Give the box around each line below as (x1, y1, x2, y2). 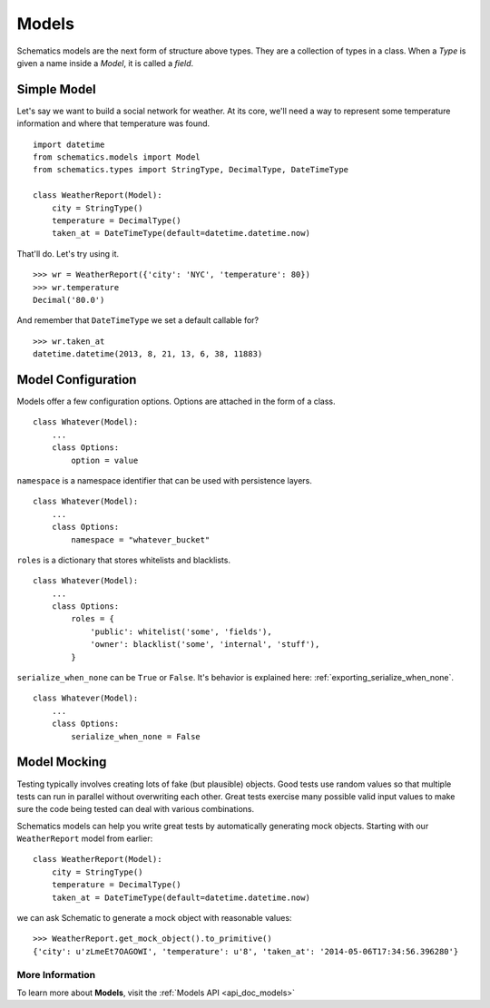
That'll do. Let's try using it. (16, 248, 120, 259)
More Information (16, 968, 95, 981)
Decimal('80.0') (33, 295, 105, 305)
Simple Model (16, 82, 96, 97)
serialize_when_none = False (71, 731, 201, 741)
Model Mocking (16, 754, 107, 770)
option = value (71, 455, 139, 465)
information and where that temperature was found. (16, 118, 211, 129)
